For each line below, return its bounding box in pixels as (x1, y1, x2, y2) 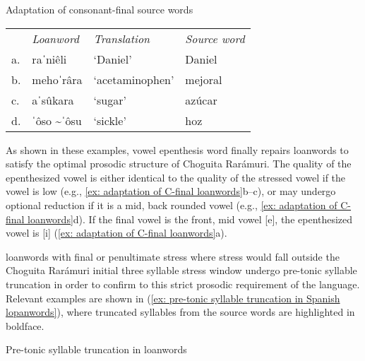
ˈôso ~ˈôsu (32, 112, 82, 129)
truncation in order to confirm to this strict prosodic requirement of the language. (6, 276, 360, 291)
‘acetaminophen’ (93, 71, 174, 88)
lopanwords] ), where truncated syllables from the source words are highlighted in (6, 304, 355, 319)
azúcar (185, 91, 217, 108)
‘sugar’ (93, 91, 126, 108)
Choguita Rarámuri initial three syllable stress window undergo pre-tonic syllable (6, 263, 357, 278)
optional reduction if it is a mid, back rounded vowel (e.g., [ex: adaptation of (6, 197, 337, 212)
